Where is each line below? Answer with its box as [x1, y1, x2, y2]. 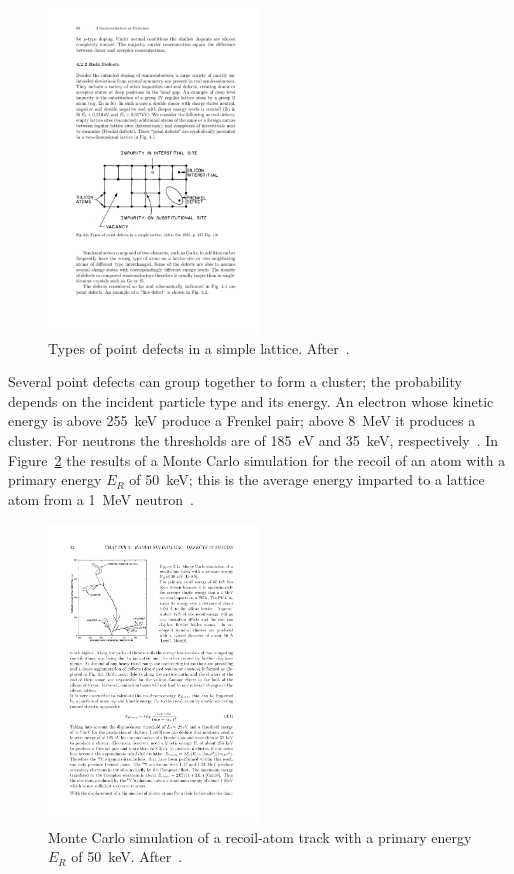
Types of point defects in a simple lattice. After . [48, 337, 350, 358]
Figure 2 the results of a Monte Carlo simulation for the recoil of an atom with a [8, 449, 506, 470]
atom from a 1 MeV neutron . [8, 488, 194, 509]
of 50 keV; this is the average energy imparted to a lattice [129, 469, 485, 490]
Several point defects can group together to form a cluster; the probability [8, 371, 462, 392]
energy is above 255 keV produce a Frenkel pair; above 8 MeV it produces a [8, 410, 476, 431]
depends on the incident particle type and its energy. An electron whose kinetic [8, 390, 494, 411]
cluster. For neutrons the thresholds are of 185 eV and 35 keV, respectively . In [8, 429, 499, 450]
